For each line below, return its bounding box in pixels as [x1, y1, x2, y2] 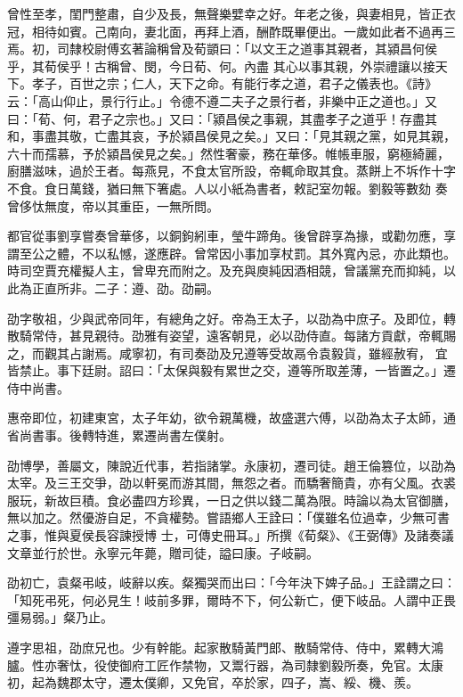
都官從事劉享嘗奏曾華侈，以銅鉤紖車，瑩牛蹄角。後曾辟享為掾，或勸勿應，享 [7, 226, 456, 245]
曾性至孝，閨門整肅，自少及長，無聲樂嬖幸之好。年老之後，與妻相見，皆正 [7, 4, 443, 22]
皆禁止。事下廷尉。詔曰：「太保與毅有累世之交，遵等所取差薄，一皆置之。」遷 [7, 361, 456, 380]
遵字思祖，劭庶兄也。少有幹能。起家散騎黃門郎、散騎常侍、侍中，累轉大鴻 [7, 638, 443, 656]
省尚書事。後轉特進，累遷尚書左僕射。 [7, 426, 231, 445]
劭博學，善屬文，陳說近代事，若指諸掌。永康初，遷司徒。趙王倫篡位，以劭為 [7, 455, 456, 474]
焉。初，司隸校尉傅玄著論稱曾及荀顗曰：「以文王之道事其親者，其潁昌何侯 [7, 39, 437, 58]
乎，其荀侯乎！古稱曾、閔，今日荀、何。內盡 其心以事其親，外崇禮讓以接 [7, 56, 435, 75]
